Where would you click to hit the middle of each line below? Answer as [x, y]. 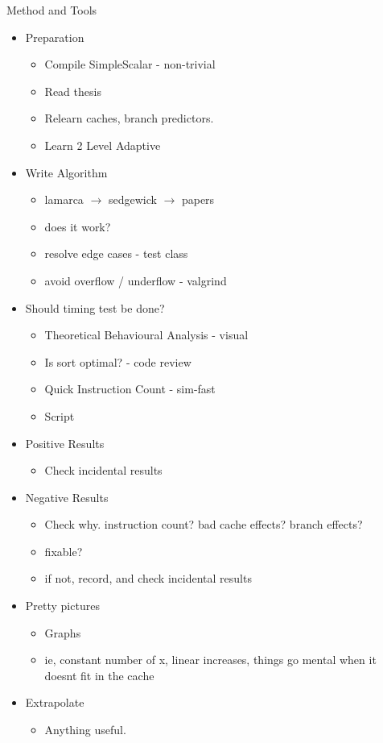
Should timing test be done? [95, 307]
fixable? [64, 551]
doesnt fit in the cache [99, 675]
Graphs [63, 632]
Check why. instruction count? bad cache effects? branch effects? [204, 524]
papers [198, 199]
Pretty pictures [62, 606]
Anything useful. [85, 730]
